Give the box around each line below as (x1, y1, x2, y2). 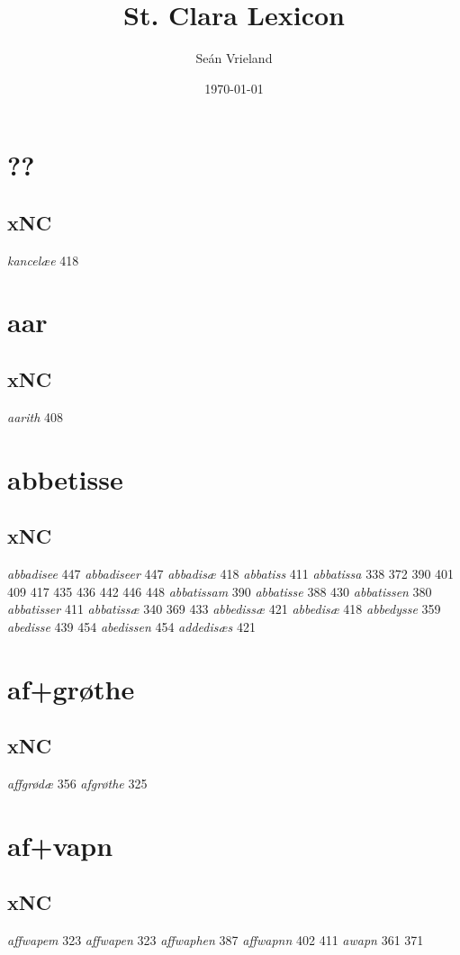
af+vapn (7, 826, 113, 863)
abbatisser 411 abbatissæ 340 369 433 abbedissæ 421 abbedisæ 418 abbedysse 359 (7, 599, 441, 618)
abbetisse (7, 460, 123, 497)
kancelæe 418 (7, 250, 79, 269)
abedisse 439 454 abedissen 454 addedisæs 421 (7, 617, 256, 635)
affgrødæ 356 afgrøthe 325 (7, 774, 148, 792)
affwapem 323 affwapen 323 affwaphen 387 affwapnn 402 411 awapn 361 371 (7, 931, 424, 950)
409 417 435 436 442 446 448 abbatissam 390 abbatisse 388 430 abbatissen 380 (7, 581, 432, 600)
